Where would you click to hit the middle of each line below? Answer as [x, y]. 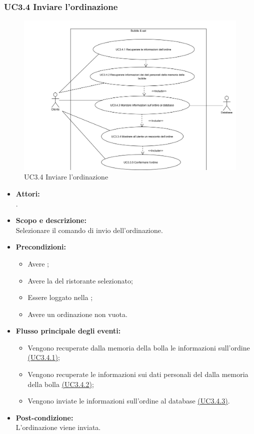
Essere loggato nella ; [60, 297]
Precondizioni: [41, 247]
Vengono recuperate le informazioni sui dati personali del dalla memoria [138, 374]
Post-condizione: [44, 417]
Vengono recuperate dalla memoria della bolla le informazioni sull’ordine [139, 347]
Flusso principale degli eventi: [68, 331]
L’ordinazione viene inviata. [58, 427]
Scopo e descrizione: [51, 220]
